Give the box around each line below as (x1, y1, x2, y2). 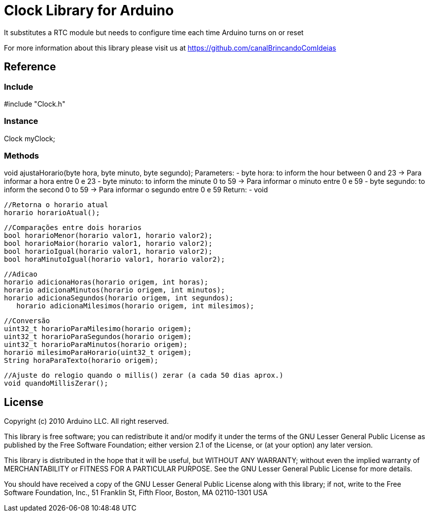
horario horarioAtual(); (4, 209, 100, 217)
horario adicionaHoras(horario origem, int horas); (4, 278, 209, 287)
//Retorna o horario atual (4, 201, 108, 209)
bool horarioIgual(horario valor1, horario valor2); (4, 247, 213, 256)
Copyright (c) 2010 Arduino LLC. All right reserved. (4, 417, 169, 426)
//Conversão (4, 317, 50, 325)
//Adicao (4, 270, 38, 279)
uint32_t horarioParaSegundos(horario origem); (4, 333, 192, 341)
